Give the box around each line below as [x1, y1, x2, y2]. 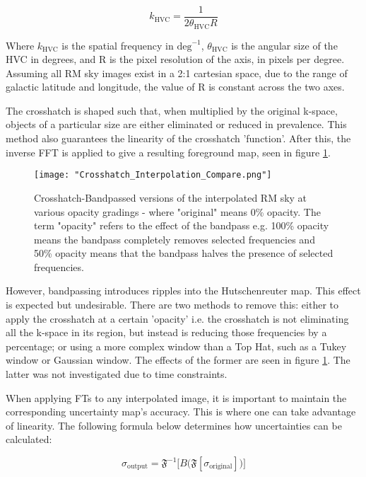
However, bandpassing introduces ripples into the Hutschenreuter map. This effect [6, 283, 361, 298]
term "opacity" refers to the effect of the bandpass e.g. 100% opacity [34, 218, 329, 233]
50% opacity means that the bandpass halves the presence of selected [34, 246, 333, 260]
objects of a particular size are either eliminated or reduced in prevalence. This [6, 117, 347, 132]
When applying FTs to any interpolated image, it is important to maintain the [6, 390, 347, 405]
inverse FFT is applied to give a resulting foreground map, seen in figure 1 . [6, 144, 331, 159]
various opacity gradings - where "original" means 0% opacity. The [34, 204, 321, 219]
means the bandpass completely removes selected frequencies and [34, 231, 315, 246]
